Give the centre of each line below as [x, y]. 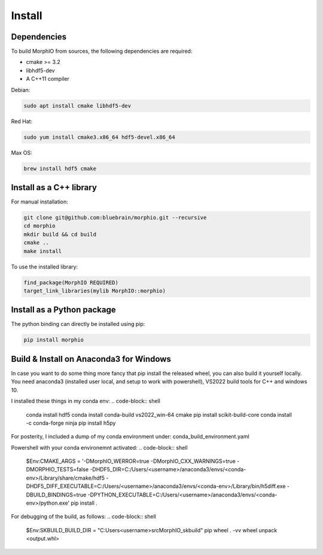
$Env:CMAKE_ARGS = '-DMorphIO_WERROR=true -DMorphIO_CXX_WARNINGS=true [131, 461]
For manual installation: [40, 202]
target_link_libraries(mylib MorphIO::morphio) [95, 291]
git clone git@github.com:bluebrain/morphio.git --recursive [115, 218]
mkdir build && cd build [60, 234]
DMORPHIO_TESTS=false [57, 469]
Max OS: [22, 153]
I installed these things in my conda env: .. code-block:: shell [86, 401]
